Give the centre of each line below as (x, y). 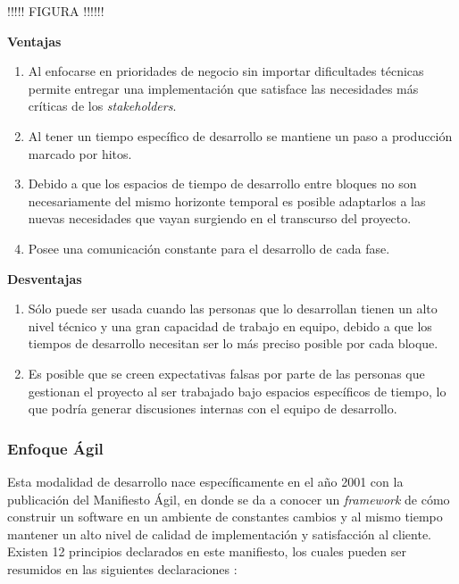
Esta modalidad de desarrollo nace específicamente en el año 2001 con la (205, 481)
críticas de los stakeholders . (102, 106)
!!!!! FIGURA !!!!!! (56, 11)
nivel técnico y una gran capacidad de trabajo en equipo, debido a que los (230, 325)
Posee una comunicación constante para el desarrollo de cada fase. (209, 248)
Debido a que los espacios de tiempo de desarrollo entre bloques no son (222, 184)
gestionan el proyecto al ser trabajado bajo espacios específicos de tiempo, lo (237, 391)
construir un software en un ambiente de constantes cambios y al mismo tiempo (225, 517)
